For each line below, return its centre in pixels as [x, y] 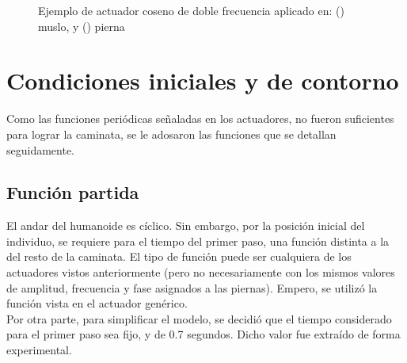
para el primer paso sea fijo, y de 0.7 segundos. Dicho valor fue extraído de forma [203, 334]
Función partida [73, 192]
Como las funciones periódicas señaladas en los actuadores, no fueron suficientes [200, 118]
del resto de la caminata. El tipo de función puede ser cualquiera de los [179, 256]
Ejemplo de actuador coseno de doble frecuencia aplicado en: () [191, 10]
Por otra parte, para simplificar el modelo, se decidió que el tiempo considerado [199, 318]
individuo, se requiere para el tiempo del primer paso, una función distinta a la [198, 241]
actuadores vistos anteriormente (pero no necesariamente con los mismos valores [201, 272]
